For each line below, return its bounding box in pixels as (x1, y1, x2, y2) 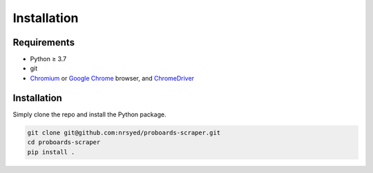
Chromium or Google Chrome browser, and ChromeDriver (30, 74, 195, 82)
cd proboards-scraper (27, 139, 101, 146)
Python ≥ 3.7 (30, 55, 67, 63)
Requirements (12, 37, 75, 48)
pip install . (27, 148, 75, 156)
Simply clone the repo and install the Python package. (12, 110, 166, 119)
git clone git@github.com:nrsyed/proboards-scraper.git (27, 128, 221, 136)
